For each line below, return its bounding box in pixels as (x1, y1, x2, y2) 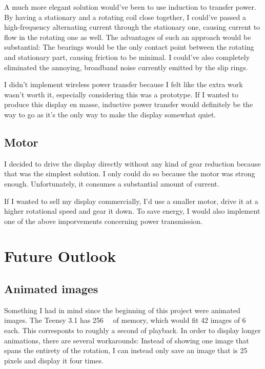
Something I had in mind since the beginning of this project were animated (4, 304, 240, 315)
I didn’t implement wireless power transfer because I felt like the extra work (4, 79, 243, 90)
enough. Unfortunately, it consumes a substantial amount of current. (4, 178, 219, 189)
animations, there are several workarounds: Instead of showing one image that (4, 335, 249, 345)
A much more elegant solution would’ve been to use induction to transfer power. (4, 2, 256, 12)
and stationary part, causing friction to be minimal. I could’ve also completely (4, 51, 250, 62)
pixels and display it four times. (4, 355, 104, 365)
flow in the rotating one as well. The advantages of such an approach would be (4, 31, 251, 42)
